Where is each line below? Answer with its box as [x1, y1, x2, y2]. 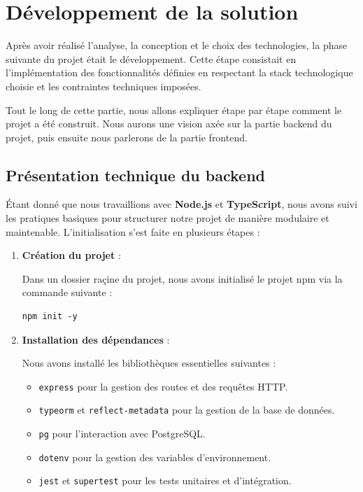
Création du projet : [22, 248, 121, 262]
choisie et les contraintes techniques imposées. [6, 78, 201, 93]
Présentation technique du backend [6, 164, 266, 185]
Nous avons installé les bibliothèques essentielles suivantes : [22, 356, 276, 370]
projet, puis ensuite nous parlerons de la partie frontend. [6, 129, 248, 144]
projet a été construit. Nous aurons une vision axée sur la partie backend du [6, 116, 332, 131]
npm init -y [22, 311, 78, 322]
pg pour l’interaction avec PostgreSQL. [38, 426, 206, 441]
